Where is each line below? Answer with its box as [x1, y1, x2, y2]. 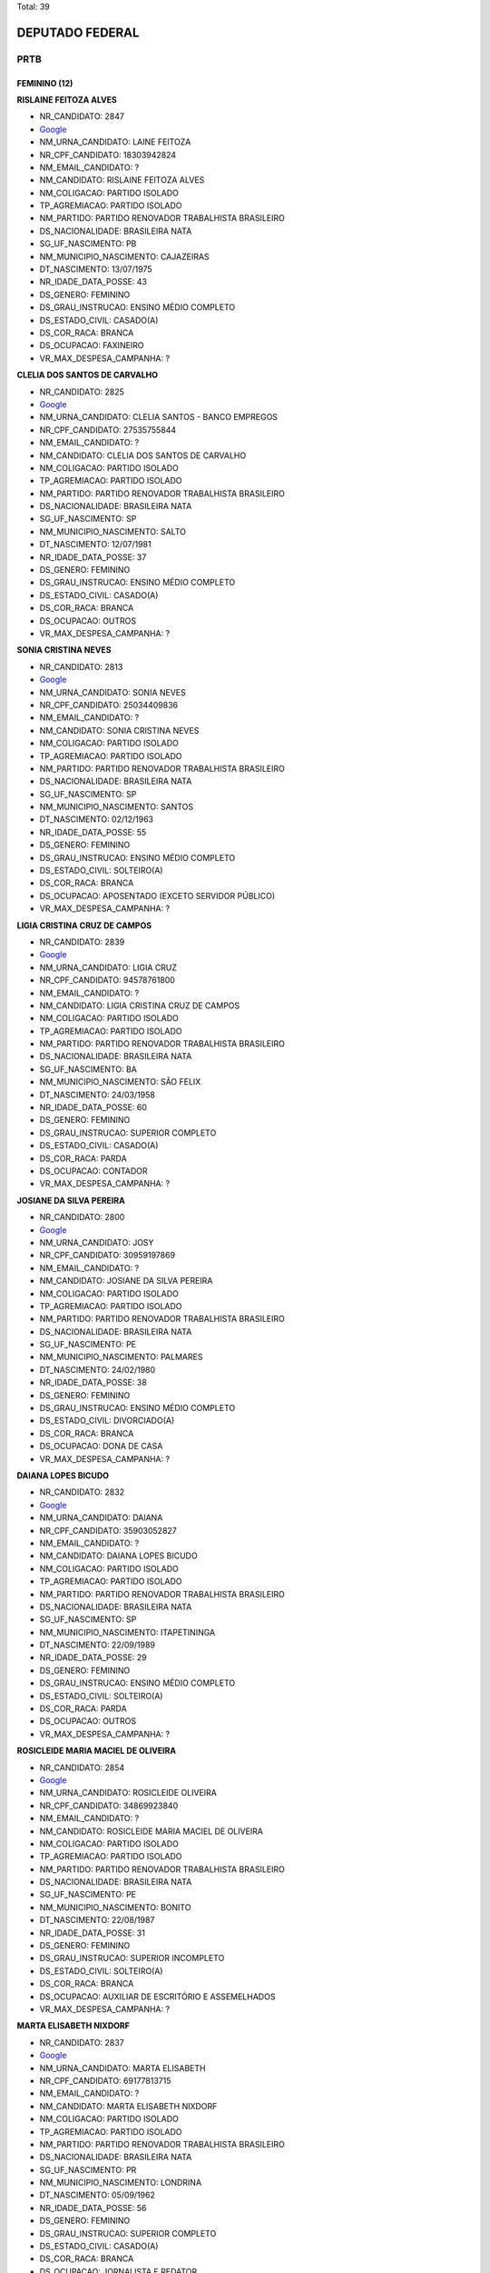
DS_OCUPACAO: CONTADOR [39, 1166, 148, 1177]
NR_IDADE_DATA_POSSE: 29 [39, 1652, 147, 1663]
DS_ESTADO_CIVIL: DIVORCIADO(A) [39, 1415, 175, 1427]
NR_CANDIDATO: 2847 [39, 111, 124, 122]
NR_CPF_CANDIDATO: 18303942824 [39, 149, 177, 160]
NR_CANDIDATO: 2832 [39, 1487, 125, 1497]
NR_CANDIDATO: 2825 [39, 386, 124, 397]
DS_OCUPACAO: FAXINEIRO [39, 340, 144, 351]
